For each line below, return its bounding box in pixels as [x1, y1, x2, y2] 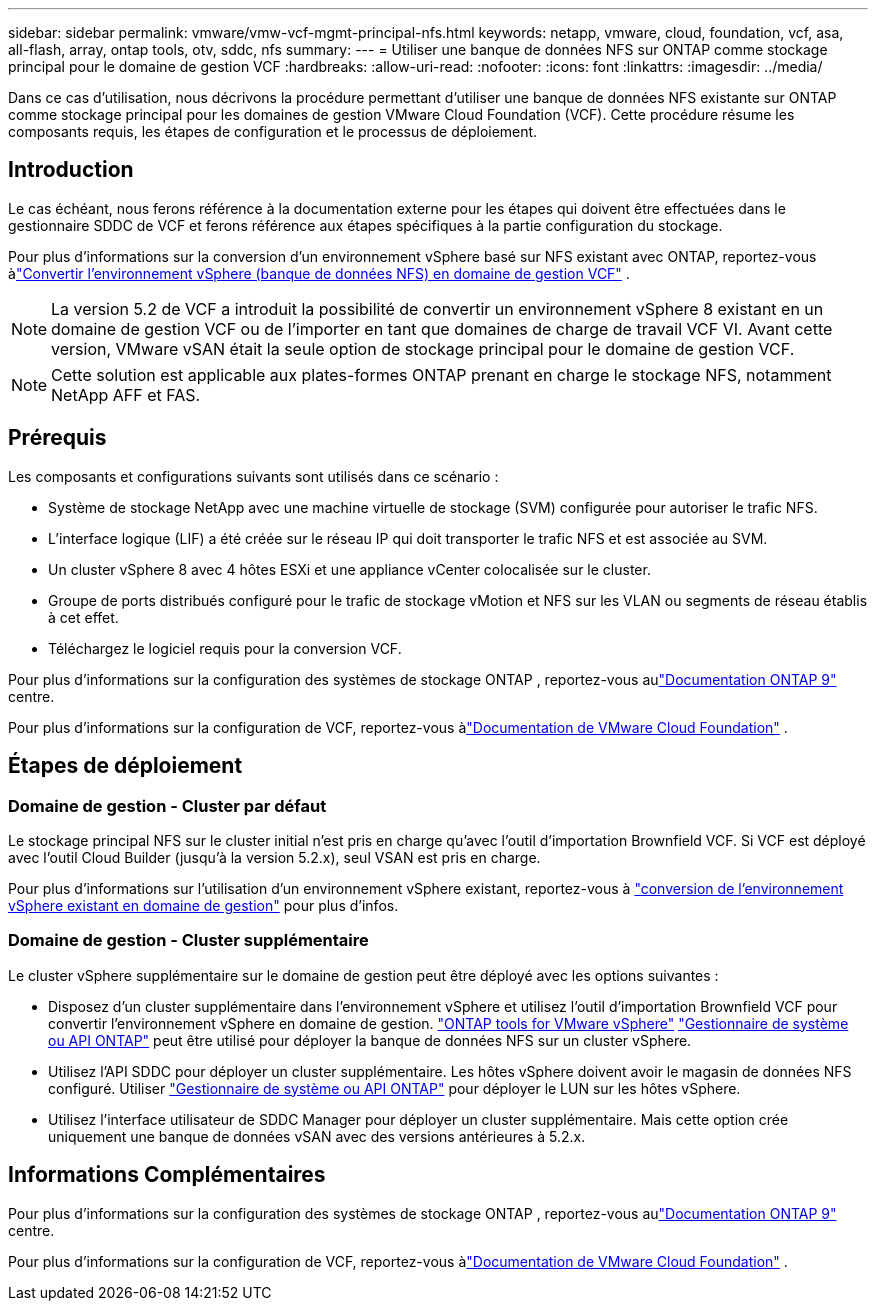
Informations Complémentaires [8, 1162, 326, 1188]
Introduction [8, 157, 134, 183]
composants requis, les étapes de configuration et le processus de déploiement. [8, 123, 538, 140]
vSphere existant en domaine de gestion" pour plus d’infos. [8, 896, 399, 914]
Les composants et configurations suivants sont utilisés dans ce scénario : [8, 467, 499, 485]
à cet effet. [48, 608, 119, 626]
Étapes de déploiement [8, 753, 243, 779]
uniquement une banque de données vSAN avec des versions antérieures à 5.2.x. [48, 1127, 586, 1145]
